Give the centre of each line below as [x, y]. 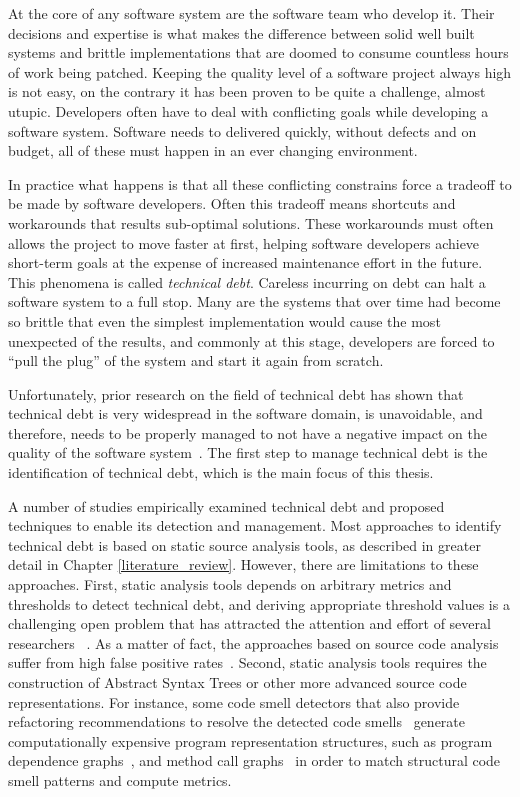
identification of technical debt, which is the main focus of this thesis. [221, 472]
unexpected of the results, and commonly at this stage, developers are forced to [251, 340]
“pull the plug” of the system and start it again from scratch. [196, 360]
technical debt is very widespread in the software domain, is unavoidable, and [245, 413]
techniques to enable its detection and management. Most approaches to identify [255, 525]
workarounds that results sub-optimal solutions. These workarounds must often [251, 222]
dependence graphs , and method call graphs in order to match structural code [254, 760]
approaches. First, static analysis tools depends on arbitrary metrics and [230, 584]
